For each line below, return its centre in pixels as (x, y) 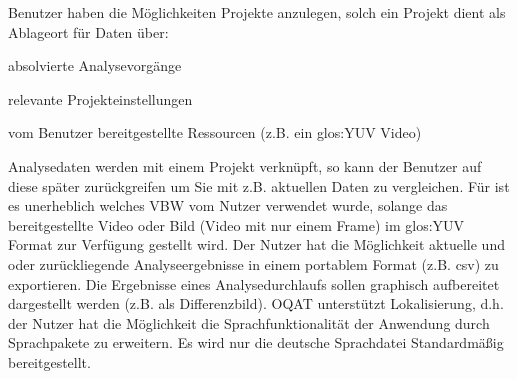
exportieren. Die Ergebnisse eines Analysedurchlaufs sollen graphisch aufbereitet (254, 283)
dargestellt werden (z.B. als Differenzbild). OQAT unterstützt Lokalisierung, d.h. (256, 303)
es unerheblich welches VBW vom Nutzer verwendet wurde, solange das (228, 205)
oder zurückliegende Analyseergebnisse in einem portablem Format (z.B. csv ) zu (253, 263)
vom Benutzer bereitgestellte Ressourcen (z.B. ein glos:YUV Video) (215, 132)
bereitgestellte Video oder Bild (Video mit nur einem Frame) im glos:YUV (236, 224)
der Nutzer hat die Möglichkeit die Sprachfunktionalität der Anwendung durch (249, 322)
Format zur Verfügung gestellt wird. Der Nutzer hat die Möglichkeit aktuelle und (256, 244)
